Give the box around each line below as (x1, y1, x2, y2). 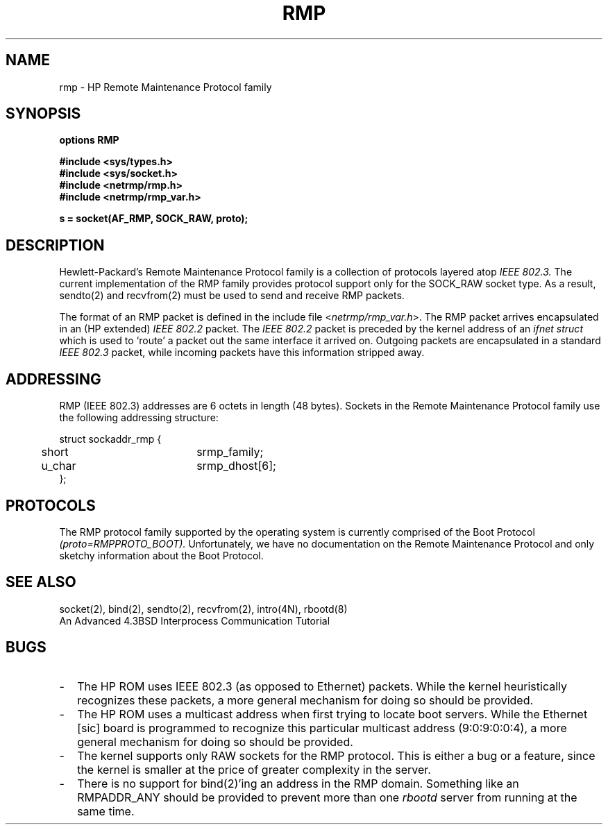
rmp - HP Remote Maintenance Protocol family (59, 81, 272, 93)
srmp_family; (196, 445, 264, 459)
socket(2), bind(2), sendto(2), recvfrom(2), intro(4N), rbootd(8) (59, 602, 348, 615)
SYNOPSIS (6, 105, 81, 123)
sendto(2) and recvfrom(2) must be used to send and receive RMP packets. (59, 289, 405, 302)
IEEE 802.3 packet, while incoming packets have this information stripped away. (59, 346, 425, 359)
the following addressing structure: (59, 412, 219, 424)
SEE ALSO (6, 573, 76, 591)
